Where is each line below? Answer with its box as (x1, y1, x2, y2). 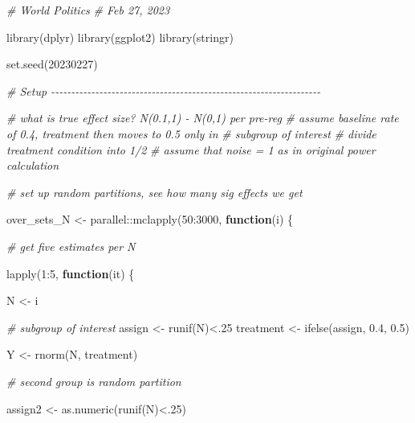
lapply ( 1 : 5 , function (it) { (6, 265, 135, 281)
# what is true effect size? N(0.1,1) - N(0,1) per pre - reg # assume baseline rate (6, 109, 399, 126)
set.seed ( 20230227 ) (6, 55, 98, 72)
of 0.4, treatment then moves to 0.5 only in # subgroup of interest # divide (6, 125, 376, 142)
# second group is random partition (6, 372, 181, 389)
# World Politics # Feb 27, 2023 (6, 2, 170, 18)
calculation (6, 157, 59, 174)
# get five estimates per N (6, 237, 136, 254)
